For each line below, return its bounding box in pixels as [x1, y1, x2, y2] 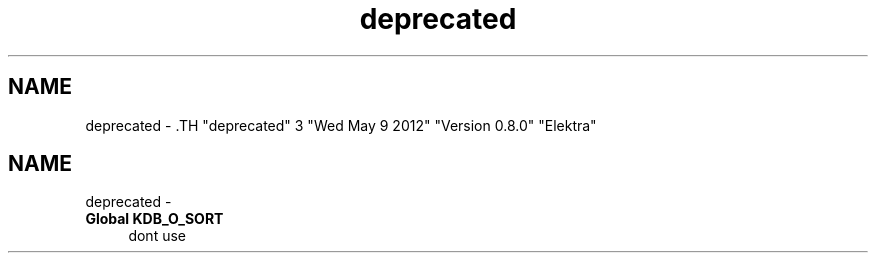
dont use [128, 227, 186, 245]
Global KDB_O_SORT [85, 210, 224, 228]
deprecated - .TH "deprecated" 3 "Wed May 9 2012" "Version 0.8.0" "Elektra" [85, 116, 597, 134]
